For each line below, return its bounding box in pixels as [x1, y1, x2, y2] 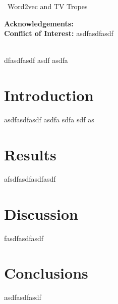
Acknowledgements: [4, 18, 74, 28]
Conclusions [4, 262, 88, 283]
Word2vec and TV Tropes [8, 1, 88, 11]
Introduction [4, 85, 94, 106]
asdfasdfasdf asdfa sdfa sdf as [4, 114, 94, 125]
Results [4, 144, 56, 164]
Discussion [4, 203, 78, 224]
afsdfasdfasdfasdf [4, 173, 56, 184]
